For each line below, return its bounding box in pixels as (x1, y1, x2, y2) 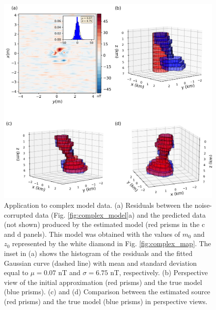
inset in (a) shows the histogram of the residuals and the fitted (4, 248, 192, 258)
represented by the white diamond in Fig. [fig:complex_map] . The (12, 238, 211, 249)
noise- (194, 200, 212, 210)
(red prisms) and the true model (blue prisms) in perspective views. (4, 296, 208, 306)
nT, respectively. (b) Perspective (110, 267, 208, 278)
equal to (4, 267, 28, 278)
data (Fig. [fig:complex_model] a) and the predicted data (35, 209, 206, 220)
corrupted (4, 209, 33, 220)
